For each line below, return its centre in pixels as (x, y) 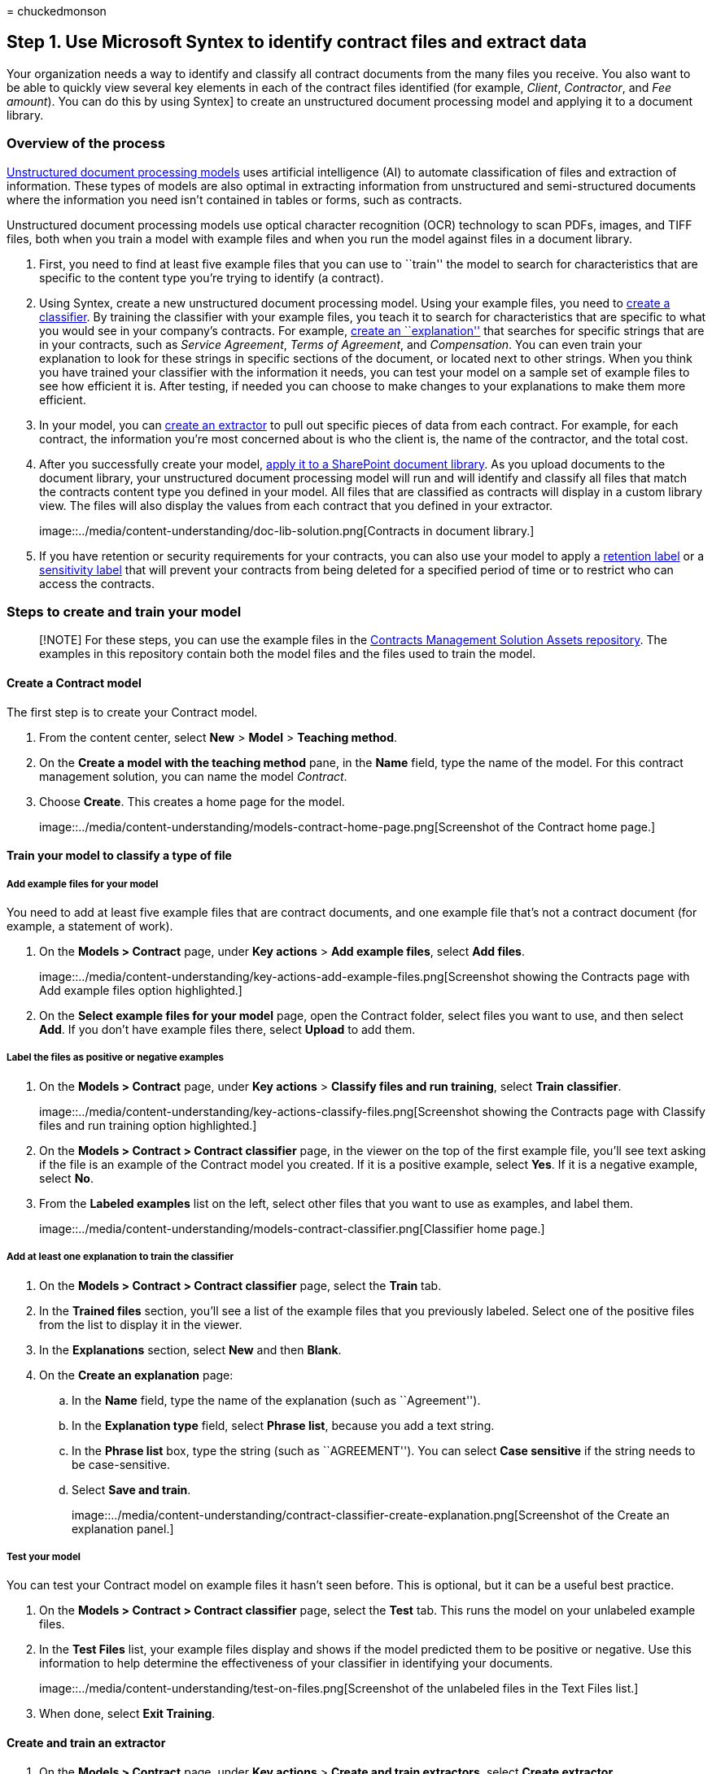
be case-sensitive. (121, 1464)
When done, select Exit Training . (127, 1714)
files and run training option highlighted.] (148, 1125)
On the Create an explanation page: (136, 1375)
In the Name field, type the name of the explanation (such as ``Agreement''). (276, 1400)
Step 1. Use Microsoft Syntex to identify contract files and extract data (297, 42)
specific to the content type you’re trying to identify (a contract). (212, 277)
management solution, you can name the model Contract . (193, 776)
